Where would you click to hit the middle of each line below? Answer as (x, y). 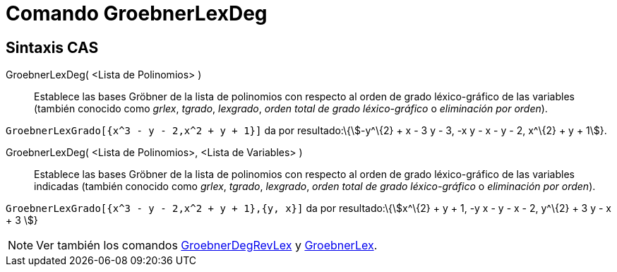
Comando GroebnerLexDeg (137, 13)
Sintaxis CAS (52, 47)
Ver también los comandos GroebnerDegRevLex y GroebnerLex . (207, 246)
